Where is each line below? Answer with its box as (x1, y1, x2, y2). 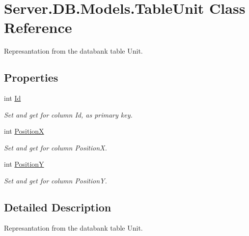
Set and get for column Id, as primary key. (4, 109, 133, 119)
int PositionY (4, 159, 44, 169)
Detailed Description (4, 200, 111, 215)
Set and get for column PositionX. (4, 142, 107, 152)
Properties (4, 70, 58, 85)
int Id (4, 93, 21, 103)
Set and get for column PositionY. (4, 176, 107, 186)
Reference (4, 17, 72, 37)
